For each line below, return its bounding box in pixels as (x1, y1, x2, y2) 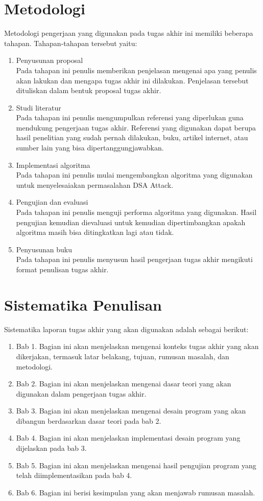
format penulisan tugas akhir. (16, 264, 109, 274)
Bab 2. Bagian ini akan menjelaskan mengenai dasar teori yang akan (16, 378, 231, 389)
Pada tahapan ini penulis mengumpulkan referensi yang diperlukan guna (16, 112, 244, 123)
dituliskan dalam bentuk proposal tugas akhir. (16, 85, 161, 96)
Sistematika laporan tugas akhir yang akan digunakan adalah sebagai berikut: (4, 323, 249, 334)
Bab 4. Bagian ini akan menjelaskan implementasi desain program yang (16, 432, 241, 443)
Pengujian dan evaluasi (16, 197, 88, 207)
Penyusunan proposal (16, 55, 83, 66)
